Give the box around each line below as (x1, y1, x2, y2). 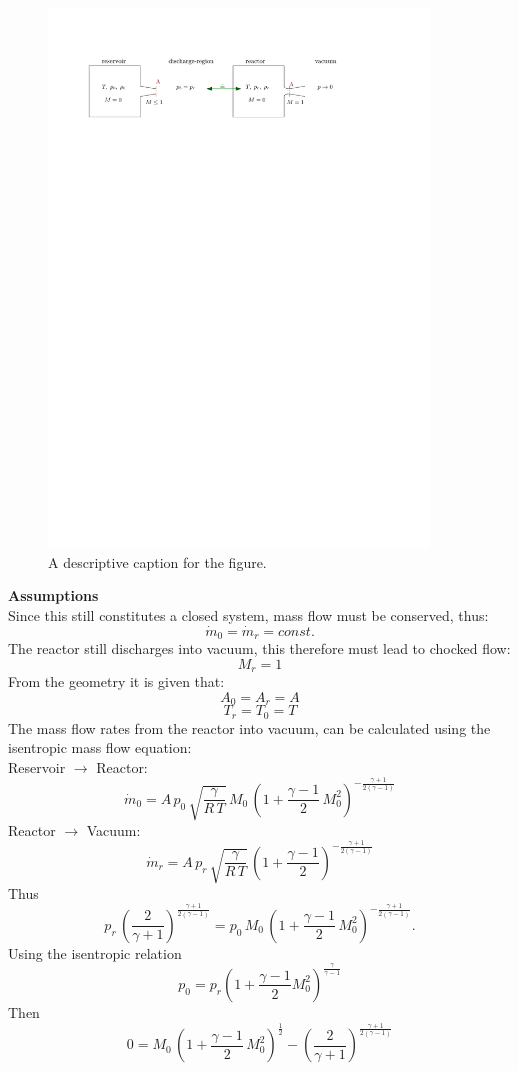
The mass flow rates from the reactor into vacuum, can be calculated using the (8, 717, 491, 738)
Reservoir (8, 756, 66, 777)
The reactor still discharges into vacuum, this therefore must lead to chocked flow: (8, 637, 511, 658)
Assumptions (8, 585, 99, 606)
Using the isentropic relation (8, 942, 182, 963)
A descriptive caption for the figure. (48, 551, 267, 572)
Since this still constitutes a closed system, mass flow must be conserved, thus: (8, 604, 489, 625)
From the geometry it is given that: (8, 671, 225, 692)
